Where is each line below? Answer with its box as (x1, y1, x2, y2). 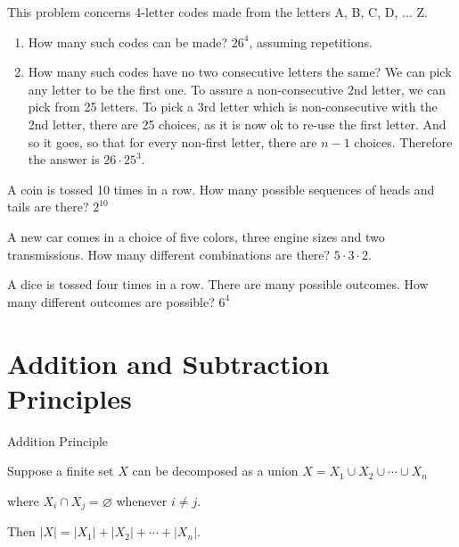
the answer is (28, 150, 100, 169)
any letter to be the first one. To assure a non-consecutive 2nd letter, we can (28, 79, 447, 98)
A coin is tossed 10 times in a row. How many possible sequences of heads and (7, 179, 435, 198)
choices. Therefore (354, 132, 453, 151)
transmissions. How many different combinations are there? (7, 244, 331, 263)
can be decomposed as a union (132, 461, 299, 480)
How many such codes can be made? (28, 32, 228, 51)
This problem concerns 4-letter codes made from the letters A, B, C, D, (7, 3, 398, 21)
